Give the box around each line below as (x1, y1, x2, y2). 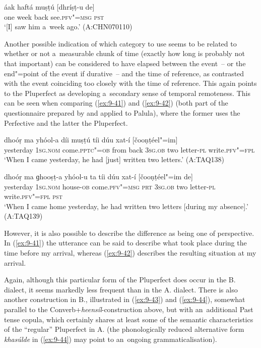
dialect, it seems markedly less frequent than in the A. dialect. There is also (4, 284, 238, 294)
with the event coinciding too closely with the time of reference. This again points (4, 78, 257, 88)
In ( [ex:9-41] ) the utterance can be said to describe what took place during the (4, 237, 247, 248)
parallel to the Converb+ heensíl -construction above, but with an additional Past (4, 304, 253, 315)
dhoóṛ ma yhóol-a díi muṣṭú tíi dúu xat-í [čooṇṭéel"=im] (4, 134, 178, 145)
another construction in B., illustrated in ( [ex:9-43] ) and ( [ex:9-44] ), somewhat (4, 294, 245, 305)
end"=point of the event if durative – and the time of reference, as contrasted (4, 68, 244, 78)
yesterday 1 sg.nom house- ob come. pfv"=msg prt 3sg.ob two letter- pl (4, 181, 216, 191)
